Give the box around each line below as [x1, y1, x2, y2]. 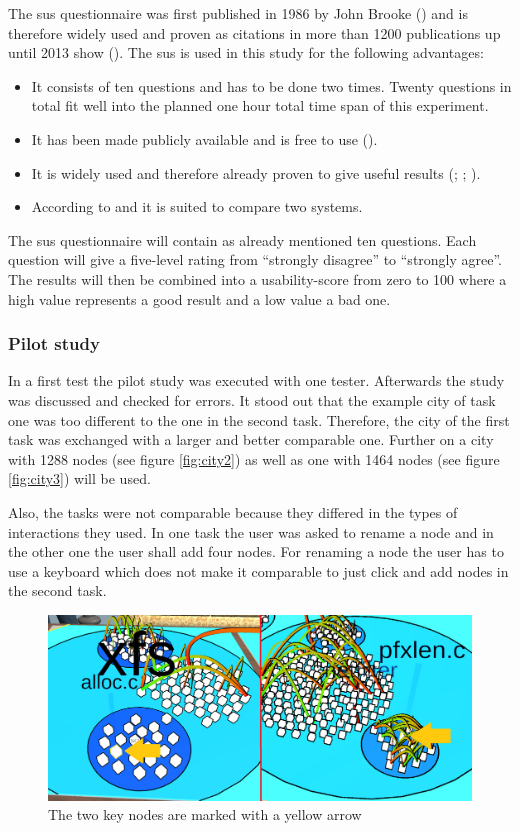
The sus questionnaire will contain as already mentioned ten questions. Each [8, 229, 477, 250]
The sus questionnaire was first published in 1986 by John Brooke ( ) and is [8, 3, 468, 23]
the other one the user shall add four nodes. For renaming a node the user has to [8, 541, 504, 562]
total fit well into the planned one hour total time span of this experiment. [31, 95, 489, 116]
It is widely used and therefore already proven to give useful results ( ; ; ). [31, 162, 481, 183]
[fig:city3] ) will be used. [8, 468, 151, 489]
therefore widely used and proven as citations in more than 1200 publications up [8, 22, 501, 43]
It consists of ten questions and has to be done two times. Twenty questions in [31, 75, 512, 96]
